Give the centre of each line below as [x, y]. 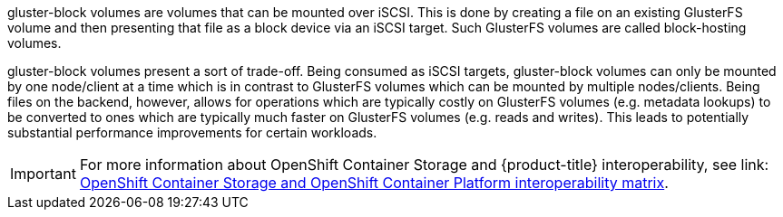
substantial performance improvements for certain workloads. [192, 132]
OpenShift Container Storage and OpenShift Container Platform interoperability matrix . [374, 183]
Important [43, 174]
